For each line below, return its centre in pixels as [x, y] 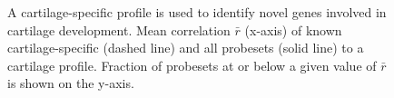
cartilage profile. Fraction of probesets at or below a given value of [192, 65]
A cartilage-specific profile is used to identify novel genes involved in [197, 12]
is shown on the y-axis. [71, 83]
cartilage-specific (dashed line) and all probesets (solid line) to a [186, 48]
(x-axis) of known [293, 29]
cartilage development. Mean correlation [119, 29]
